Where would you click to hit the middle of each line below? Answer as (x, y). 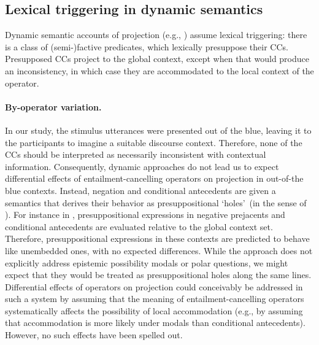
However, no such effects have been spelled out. (94, 335)
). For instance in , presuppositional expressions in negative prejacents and (145, 215)
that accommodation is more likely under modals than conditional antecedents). (155, 323)
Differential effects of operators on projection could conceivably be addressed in (154, 286)
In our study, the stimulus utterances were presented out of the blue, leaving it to (158, 130)
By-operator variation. (53, 107)
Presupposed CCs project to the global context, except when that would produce (157, 59)
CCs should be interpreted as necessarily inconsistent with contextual (136, 154)
